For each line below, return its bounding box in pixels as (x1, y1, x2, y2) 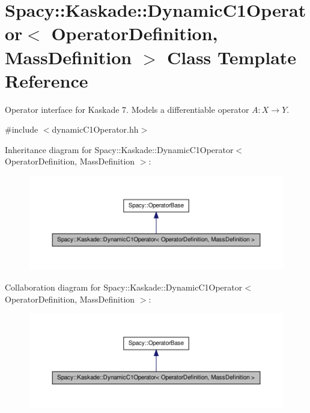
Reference (5, 68, 88, 92)
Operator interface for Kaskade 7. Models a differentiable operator (5, 103, 249, 115)
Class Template (167, 44, 297, 69)
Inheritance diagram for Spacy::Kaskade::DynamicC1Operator (5, 143, 234, 155)
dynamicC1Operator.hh (52, 123, 139, 136)
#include (5, 123, 38, 136)
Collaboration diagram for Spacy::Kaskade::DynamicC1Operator (5, 281, 243, 293)
